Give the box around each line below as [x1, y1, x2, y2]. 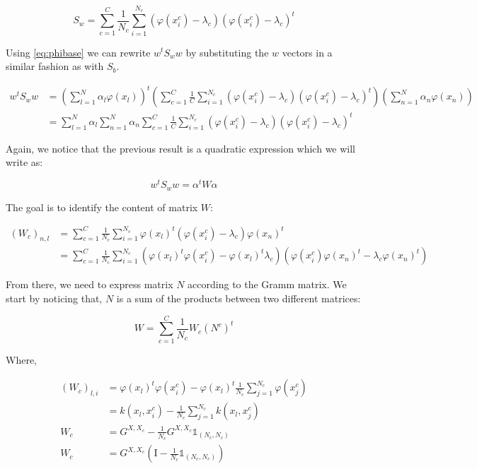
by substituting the [185, 44, 269, 59]
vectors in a [282, 44, 333, 59]
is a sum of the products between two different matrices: [116, 291, 361, 306]
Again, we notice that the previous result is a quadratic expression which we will [6, 141, 356, 155]
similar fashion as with [6, 59, 104, 73]
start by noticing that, [6, 291, 103, 306]
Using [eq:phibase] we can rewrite [6, 44, 151, 59]
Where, [6, 352, 37, 367]
